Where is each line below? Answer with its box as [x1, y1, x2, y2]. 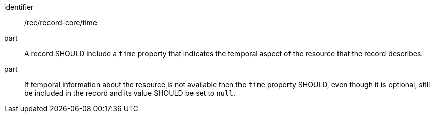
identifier [4, 3, 34, 11]
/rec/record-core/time [24, 18, 97, 27]
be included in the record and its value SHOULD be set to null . [24, 89, 235, 97]
